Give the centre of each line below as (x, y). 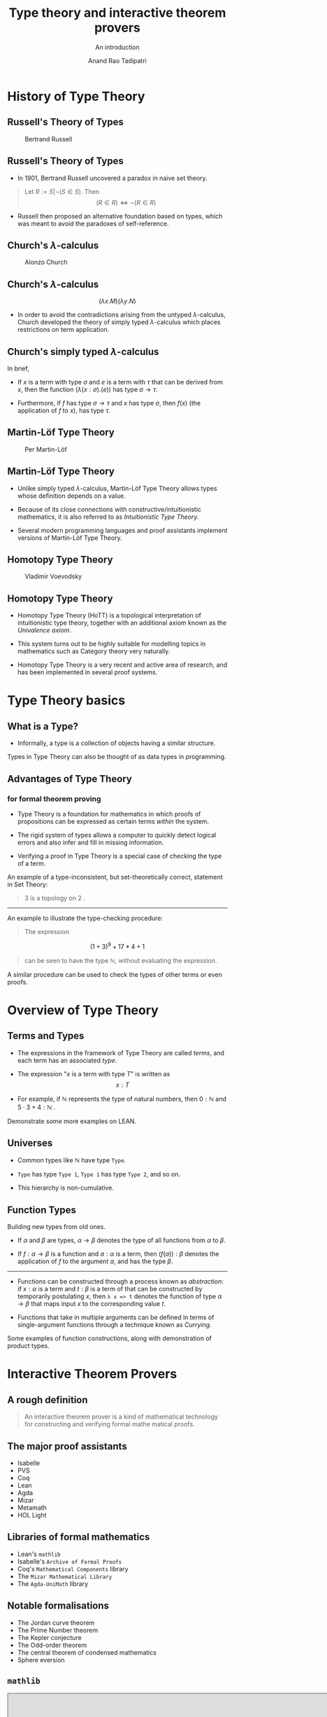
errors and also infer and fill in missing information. (90, 842)
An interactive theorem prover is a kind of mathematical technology (121, 1417)
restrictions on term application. (63, 330)
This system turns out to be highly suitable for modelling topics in (111, 644)
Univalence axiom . (44, 630)
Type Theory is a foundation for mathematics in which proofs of (109, 814)
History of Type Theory (76, 96)
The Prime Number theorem (58, 1630)
